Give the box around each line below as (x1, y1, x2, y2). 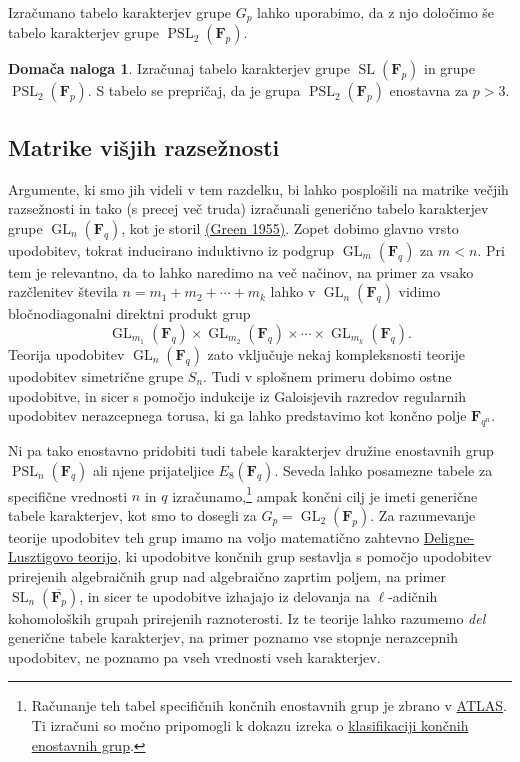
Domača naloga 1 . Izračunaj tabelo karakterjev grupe (8, 58, 351, 79)
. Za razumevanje (370, 504, 476, 525)
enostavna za (389, 80, 469, 101)
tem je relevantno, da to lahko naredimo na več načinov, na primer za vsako (8, 261, 474, 282)
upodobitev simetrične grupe (8, 366, 184, 387)
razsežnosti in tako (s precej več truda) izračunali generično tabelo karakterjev (8, 198, 489, 219)
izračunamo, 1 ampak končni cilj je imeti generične (172, 482, 478, 506)
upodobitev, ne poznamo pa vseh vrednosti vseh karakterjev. (8, 646, 381, 667)
